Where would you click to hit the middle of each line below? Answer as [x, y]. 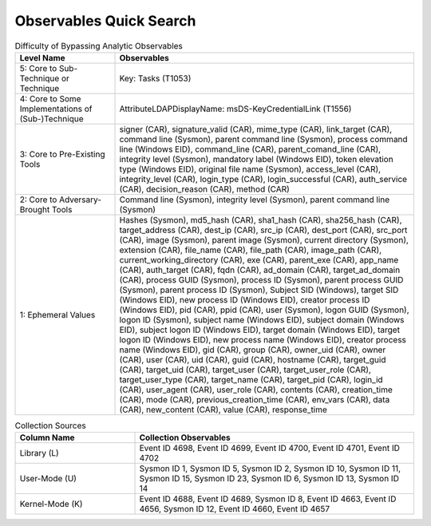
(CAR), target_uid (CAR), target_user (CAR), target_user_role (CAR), [245, 370]
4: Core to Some [50, 98]
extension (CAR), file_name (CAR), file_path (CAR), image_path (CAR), [251, 250]
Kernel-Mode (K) [51, 504]
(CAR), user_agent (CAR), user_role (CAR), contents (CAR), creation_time [256, 390]
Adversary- [80, 200]
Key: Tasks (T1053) [155, 78]
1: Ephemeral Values [57, 314]
